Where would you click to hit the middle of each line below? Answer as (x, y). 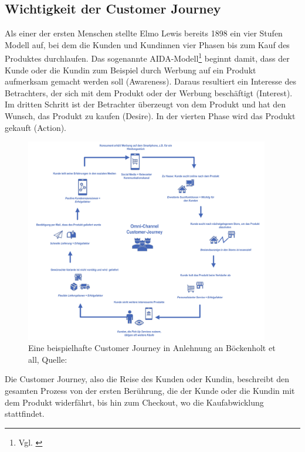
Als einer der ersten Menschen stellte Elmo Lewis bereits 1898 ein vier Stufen (144, 33)
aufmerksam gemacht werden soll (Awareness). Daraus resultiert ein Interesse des (150, 81)
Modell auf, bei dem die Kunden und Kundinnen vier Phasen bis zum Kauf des (147, 44)
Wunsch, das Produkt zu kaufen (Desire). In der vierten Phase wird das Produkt (150, 116)
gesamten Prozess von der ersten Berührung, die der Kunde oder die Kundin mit (150, 391)
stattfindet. (25, 414)
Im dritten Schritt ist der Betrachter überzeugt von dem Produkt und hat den (145, 104)
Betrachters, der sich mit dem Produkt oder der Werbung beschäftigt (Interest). (149, 92)
